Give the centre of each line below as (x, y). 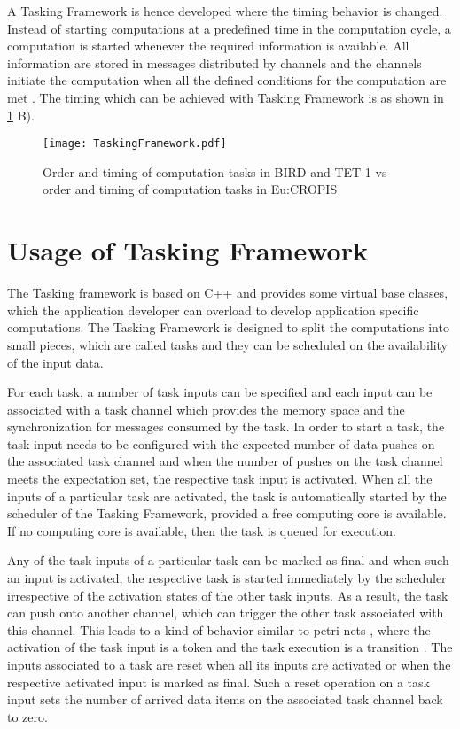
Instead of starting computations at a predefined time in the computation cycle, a (229, 28)
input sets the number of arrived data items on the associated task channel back (225, 699)
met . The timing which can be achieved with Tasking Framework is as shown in (226, 97)
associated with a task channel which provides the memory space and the (206, 409)
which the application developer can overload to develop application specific (213, 310)
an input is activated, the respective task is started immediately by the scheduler (227, 578)
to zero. (27, 716)
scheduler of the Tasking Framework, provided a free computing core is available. (227, 513)
